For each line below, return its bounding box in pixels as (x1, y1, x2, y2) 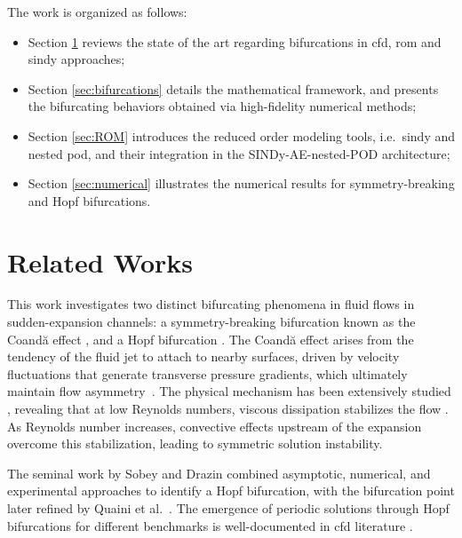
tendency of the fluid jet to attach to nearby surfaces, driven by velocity (7, 347, 400, 366)
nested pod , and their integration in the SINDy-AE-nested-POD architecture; (28, 144, 450, 162)
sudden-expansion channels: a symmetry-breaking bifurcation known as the (7, 313, 416, 331)
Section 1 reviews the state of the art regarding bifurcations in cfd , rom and (28, 32, 442, 51)
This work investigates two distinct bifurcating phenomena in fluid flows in (7, 295, 415, 313)
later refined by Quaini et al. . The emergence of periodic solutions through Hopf (7, 499, 450, 517)
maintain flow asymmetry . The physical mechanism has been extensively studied (7, 382, 451, 400)
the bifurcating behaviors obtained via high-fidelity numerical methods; (28, 97, 417, 115)
